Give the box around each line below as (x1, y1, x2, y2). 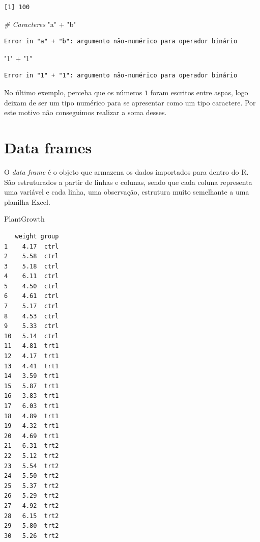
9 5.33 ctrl (4, 322, 59, 330)
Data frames (4, 137, 92, 157)
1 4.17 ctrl (4, 242, 59, 250)
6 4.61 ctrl (4, 292, 59, 300)
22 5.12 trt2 (4, 452, 59, 459)
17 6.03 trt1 (4, 402, 59, 410)
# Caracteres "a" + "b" (4, 18, 76, 29)
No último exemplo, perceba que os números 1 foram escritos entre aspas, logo (4, 87, 248, 97)
